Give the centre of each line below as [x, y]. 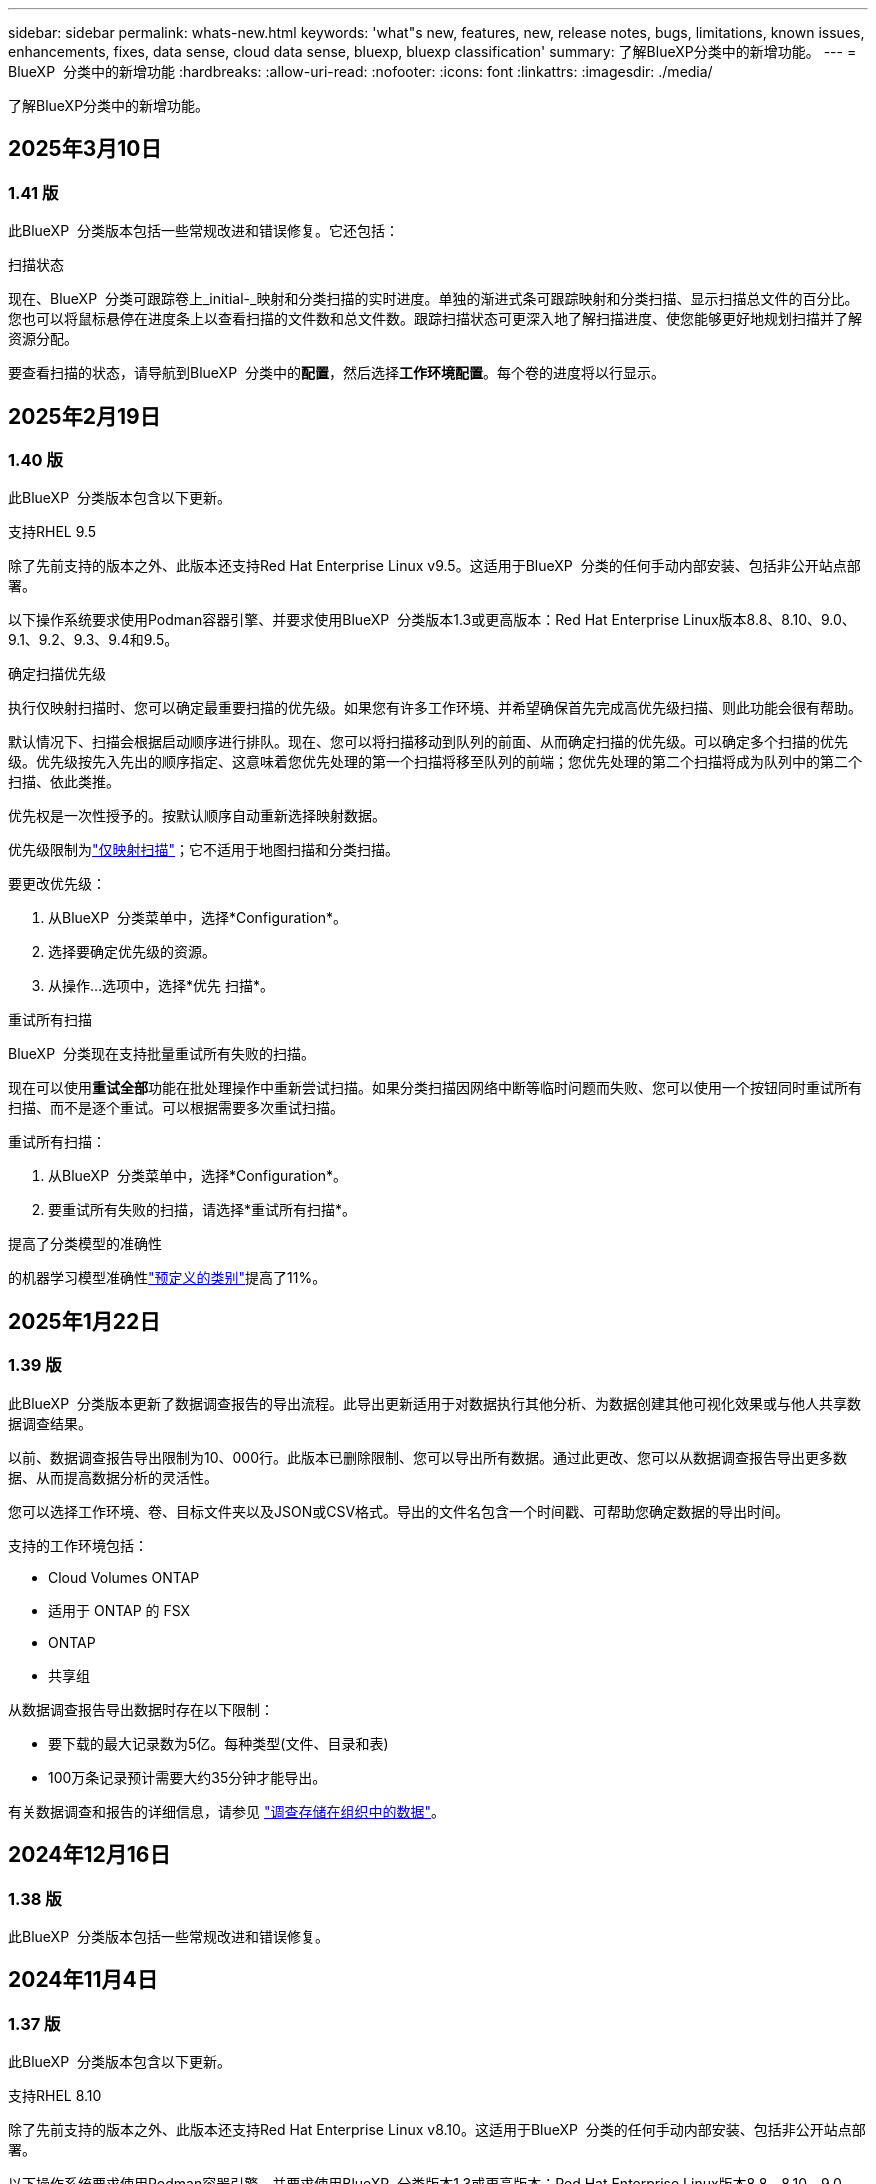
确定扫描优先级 [57, 674]
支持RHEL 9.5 [52, 532]
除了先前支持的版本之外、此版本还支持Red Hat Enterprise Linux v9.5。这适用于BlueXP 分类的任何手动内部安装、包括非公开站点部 [434, 566]
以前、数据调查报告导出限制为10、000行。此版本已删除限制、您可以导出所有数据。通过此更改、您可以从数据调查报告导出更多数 [428, 1457]
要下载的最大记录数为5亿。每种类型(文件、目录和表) [218, 1743]
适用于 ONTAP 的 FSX [119, 1610]
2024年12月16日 [89, 1855]
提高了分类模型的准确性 [85, 1244]
